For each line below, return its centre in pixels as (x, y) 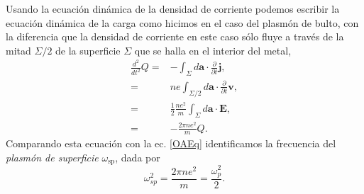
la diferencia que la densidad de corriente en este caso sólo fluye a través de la (175, 36)
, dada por (138, 158)
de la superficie (88, 50)
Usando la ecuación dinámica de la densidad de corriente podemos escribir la (173, 8)
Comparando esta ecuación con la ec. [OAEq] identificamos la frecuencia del (171, 143)
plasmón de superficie (52, 158)
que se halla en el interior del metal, (213, 50)
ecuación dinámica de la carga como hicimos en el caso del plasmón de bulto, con (182, 22)
